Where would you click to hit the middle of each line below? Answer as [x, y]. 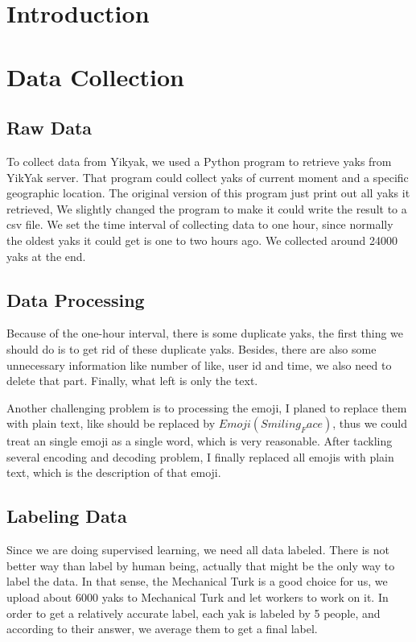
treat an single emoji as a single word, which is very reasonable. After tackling [200, 441]
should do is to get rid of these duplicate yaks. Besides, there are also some [192, 348]
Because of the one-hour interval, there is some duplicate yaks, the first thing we [205, 333]
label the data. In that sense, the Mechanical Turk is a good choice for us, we [197, 581]
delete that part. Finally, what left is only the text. [132, 381]
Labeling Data [67, 516]
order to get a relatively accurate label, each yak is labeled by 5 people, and [194, 613]
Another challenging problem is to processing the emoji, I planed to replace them [207, 407]
